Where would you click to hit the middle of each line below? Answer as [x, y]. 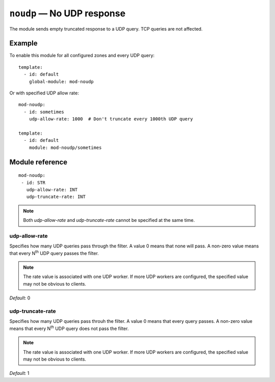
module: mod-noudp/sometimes [65, 147]
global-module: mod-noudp [61, 81]
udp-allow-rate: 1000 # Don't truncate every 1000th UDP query [111, 119]
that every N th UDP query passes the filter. [54, 252]
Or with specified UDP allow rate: [44, 93]
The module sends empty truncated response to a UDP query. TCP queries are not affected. [106, 29]
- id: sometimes [44, 112]
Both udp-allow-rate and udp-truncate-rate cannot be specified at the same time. [109, 220]
